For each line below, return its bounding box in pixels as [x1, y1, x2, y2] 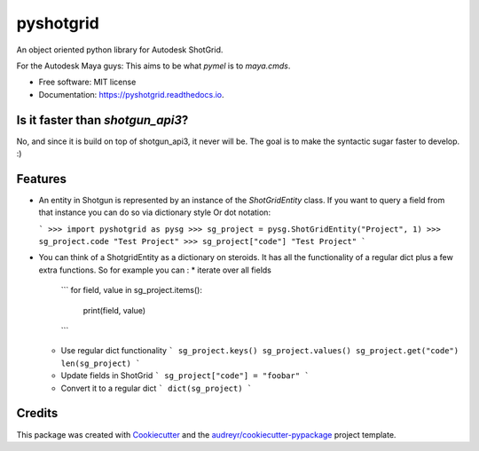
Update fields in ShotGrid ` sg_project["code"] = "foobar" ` [60, 370, 310, 381]
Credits [16, 406, 59, 421]
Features [16, 171, 67, 186]
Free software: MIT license [38, 76, 137, 88]
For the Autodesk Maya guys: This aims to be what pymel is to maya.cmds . [16, 60, 291, 71]
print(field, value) [82, 305, 146, 315]
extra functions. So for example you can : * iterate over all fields [38, 265, 272, 275]
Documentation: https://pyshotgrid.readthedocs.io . [38, 89, 224, 99]
